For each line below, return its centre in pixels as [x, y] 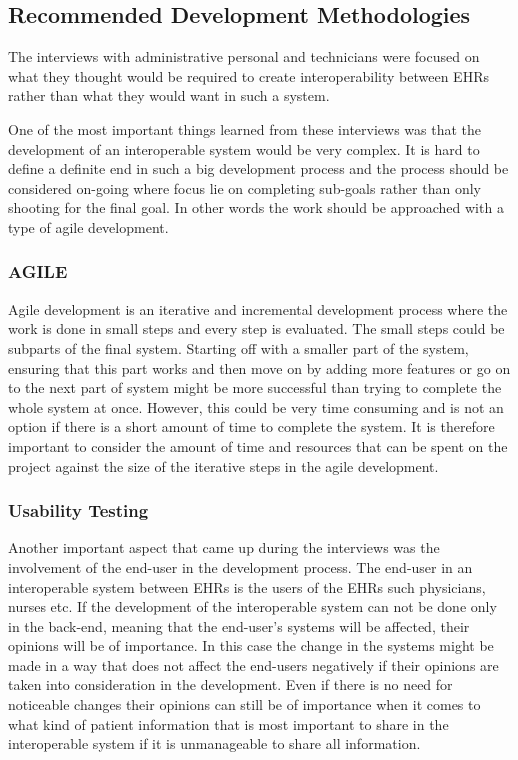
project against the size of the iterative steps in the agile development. [223, 465]
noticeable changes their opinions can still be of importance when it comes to [244, 704]
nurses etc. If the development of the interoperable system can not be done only [252, 606]
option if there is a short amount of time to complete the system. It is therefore [251, 426]
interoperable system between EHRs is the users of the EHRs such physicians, [247, 586]
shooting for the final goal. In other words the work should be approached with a [256, 207]
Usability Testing [78, 510]
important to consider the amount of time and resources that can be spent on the [258, 445]
